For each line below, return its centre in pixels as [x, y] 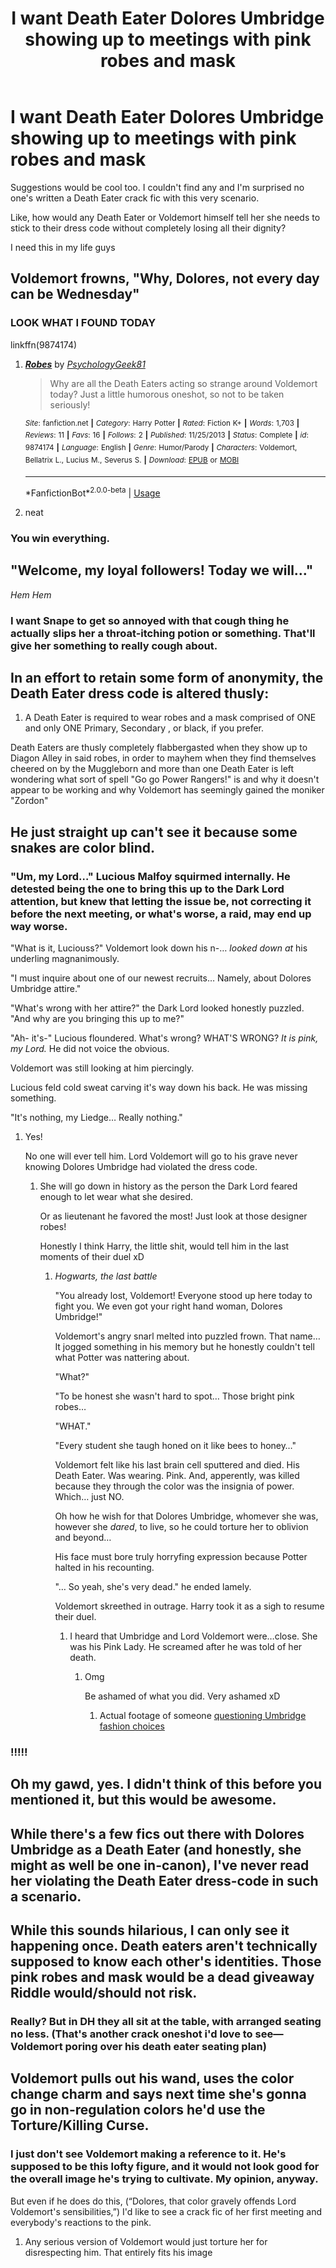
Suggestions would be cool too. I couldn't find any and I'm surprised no [157, 187]
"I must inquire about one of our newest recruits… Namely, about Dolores [161, 978]
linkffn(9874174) [44, 344]
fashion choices [132, 1726]
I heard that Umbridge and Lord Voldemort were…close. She [193, 1636]
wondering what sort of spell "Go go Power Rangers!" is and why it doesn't [165, 779]
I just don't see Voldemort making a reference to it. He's [148, 2154]
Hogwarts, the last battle [106, 1276]
